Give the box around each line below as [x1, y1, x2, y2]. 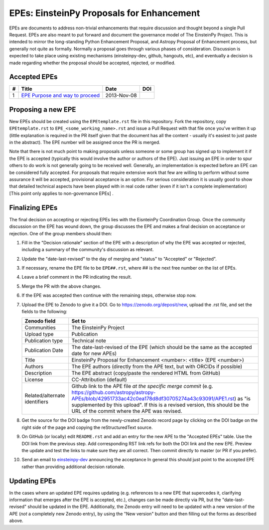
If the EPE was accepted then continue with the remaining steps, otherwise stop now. [21, 292, 197, 299]
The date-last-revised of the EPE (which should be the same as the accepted [71, 344, 252, 351]
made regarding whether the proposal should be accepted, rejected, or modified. [9, 60, 175, 66]
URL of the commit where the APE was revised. [71, 408, 182, 415]
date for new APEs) [71, 350, 117, 357]
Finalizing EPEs [9, 203, 58, 212]
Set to [71, 318, 86, 325]
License [24, 376, 43, 383]
